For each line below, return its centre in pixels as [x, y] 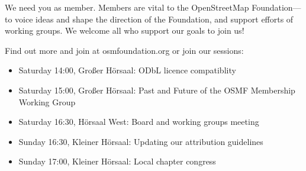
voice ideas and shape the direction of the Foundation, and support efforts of [154, 19]
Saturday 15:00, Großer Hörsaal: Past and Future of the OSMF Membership [157, 90]
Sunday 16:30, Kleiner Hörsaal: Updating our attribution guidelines [141, 141]
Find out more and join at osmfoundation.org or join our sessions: [124, 50]
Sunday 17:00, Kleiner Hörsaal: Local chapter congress [117, 161]
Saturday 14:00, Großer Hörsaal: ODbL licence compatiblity [127, 70]
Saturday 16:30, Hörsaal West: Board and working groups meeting [139, 122]
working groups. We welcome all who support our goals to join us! [125, 30]
